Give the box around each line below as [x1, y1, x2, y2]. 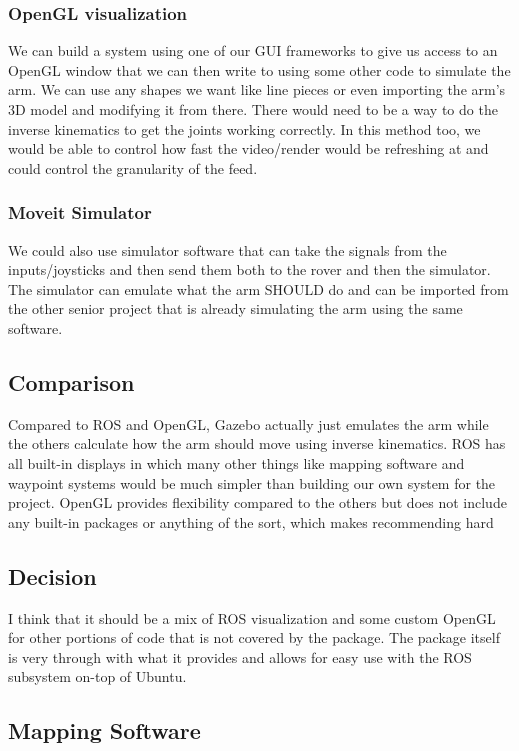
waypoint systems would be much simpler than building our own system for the [8, 472, 496, 493]
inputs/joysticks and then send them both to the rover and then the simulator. [8, 259, 491, 280]
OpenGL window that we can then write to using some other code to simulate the [8, 59, 511, 80]
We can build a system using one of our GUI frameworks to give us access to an [8, 40, 498, 61]
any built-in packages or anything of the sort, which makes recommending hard [8, 511, 494, 532]
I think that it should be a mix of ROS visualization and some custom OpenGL [8, 607, 496, 628]
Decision [8, 560, 97, 591]
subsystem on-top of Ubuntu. [8, 666, 187, 687]
